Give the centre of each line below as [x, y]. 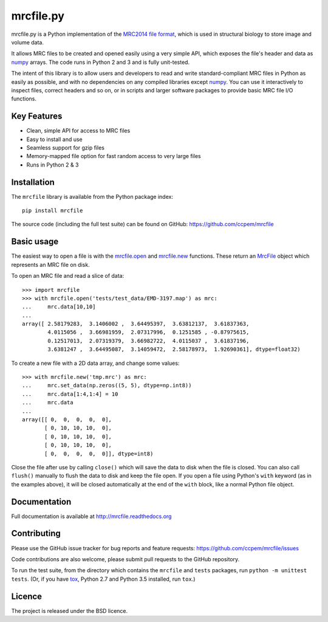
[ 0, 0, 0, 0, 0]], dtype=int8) [99, 454]
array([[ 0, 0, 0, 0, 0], [67, 419]
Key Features [37, 116]
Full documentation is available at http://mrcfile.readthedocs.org [91, 516]
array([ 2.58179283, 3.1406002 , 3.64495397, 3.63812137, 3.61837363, [136, 324]
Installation [33, 182]
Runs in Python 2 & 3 [53, 165]
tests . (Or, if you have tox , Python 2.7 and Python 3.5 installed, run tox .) [103, 579]
